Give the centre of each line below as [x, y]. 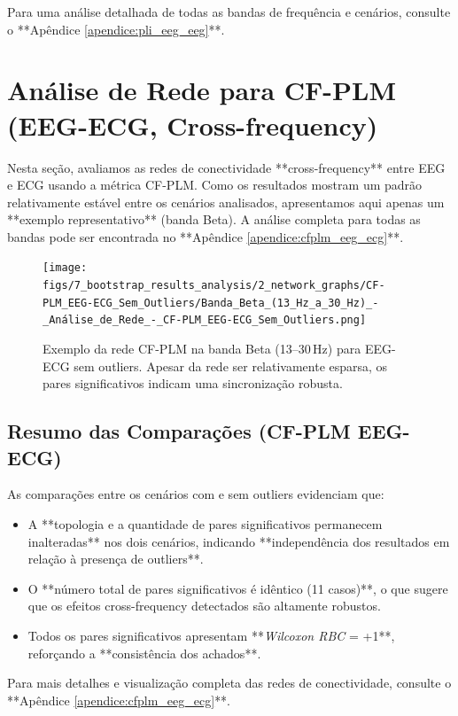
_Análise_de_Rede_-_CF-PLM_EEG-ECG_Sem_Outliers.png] [205, 320]
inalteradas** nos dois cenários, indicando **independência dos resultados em [239, 541]
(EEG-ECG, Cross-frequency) [193, 125]
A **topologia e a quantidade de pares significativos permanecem [205, 524]
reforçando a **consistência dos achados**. [144, 653]
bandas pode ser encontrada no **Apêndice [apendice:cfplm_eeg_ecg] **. [206, 236]
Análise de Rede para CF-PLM [202, 90]
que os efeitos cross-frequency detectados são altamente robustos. [204, 606]
